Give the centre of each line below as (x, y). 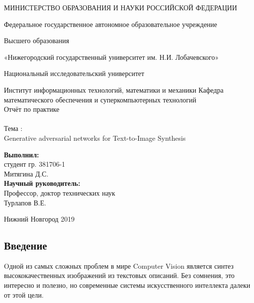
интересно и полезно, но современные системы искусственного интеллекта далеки (127, 285)
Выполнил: (22, 154)
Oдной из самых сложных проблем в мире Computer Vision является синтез (119, 265)
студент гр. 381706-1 (35, 164)
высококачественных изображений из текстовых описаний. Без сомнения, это (119, 275)
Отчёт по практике (32, 109)
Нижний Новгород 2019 (39, 219)
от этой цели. (24, 294)
